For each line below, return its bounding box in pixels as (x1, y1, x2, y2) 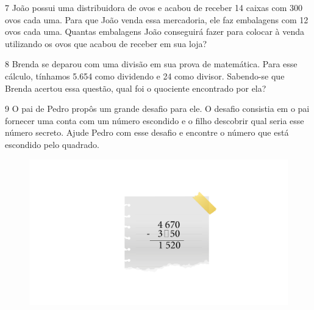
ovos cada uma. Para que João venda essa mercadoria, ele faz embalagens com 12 (5, 13, 309, 26)
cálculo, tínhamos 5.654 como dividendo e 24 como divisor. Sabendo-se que (5, 69, 285, 82)
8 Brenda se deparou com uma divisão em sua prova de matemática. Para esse (5, 57, 298, 70)
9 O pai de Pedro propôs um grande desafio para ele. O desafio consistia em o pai (5, 102, 310, 115)
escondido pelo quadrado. (5, 138, 99, 150)
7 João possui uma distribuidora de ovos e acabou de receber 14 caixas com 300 (5, 1, 302, 13)
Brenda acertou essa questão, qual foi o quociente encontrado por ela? (5, 81, 266, 94)
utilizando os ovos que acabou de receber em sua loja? (5, 37, 207, 50)
